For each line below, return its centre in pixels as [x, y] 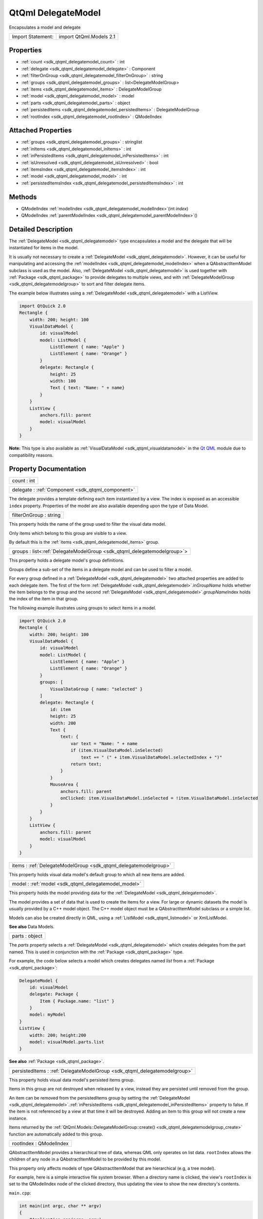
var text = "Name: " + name [104, 743]
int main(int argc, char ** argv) [60, 1206]
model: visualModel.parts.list [67, 1042]
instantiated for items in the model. [44, 248]
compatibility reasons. [31, 455]
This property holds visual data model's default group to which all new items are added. [97, 875]
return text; [86, 764]
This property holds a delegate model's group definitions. [67, 560]
